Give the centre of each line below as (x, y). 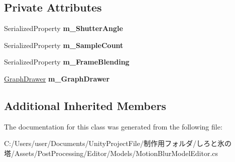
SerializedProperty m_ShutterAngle (64, 28)
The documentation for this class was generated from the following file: (113, 126)
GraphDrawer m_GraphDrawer (57, 78)
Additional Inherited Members (85, 105)
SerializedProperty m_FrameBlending (67, 62)
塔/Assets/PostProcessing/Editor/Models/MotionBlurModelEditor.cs (111, 153)
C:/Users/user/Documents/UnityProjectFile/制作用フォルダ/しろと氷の (118, 143)
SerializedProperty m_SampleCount (64, 45)
